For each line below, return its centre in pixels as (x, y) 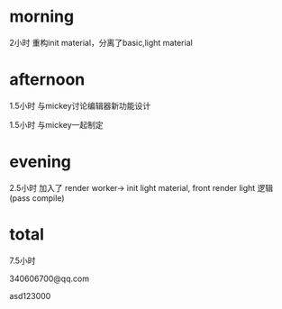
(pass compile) (37, 198)
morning (42, 17)
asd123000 (30, 295)
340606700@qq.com (50, 278)
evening (41, 162)
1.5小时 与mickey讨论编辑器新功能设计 (80, 105)
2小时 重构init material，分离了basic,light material (101, 42)
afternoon (47, 80)
